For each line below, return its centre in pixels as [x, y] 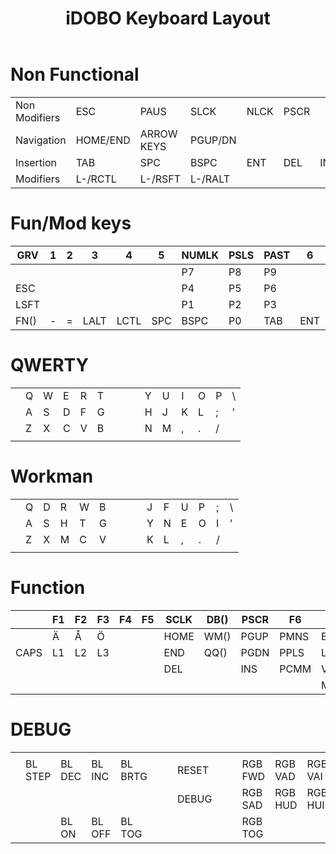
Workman [52, 476]
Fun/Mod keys [71, 223]
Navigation [41, 140]
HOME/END [103, 140]
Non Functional [75, 74]
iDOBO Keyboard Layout [168, 18]
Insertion [36, 162]
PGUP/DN [213, 140]
